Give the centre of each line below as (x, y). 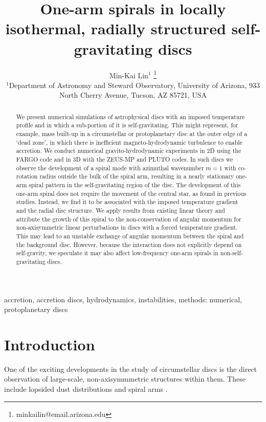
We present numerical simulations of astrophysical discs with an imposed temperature (130, 116)
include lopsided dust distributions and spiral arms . (86, 389)
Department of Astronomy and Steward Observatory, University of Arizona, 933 (135, 85)
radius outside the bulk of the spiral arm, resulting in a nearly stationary (137, 176)
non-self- (231, 253)
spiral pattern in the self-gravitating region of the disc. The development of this (135, 184)
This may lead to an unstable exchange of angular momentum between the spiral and (130, 236)
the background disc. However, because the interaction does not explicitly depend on (129, 244)
